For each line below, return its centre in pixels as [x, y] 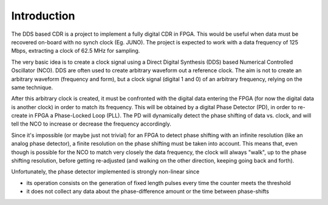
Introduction [43, 16]
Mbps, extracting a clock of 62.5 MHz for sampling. [76, 51]
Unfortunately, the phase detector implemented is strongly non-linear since [105, 172]
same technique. [32, 87]
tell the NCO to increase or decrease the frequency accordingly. [91, 124]
